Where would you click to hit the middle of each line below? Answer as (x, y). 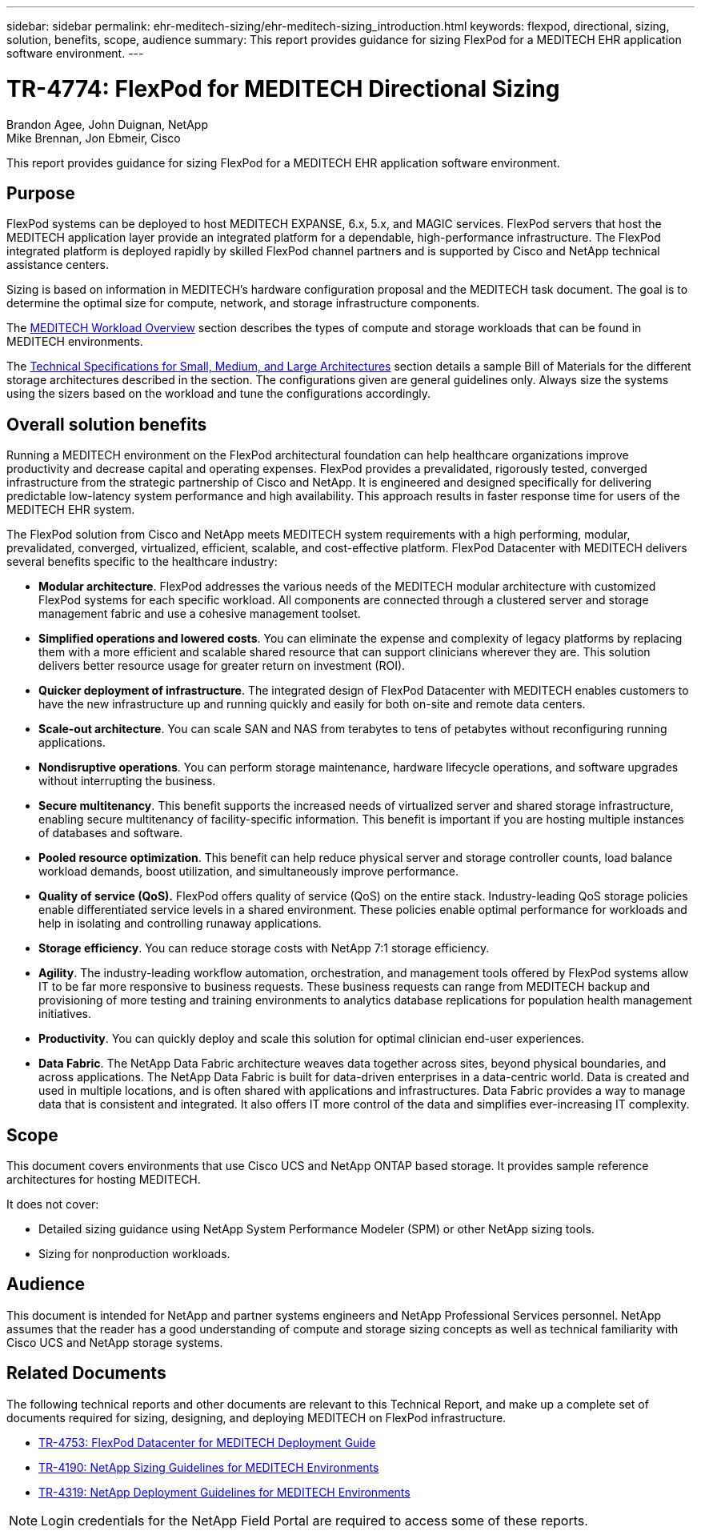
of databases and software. (111, 833)
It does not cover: (53, 1204)
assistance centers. (58, 265)
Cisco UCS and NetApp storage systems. (115, 1342)
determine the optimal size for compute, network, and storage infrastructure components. (243, 303)
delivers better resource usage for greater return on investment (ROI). (222, 666)
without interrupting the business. (127, 781)
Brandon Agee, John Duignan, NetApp (107, 124)
